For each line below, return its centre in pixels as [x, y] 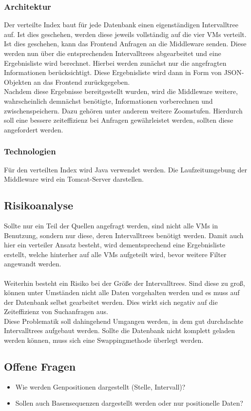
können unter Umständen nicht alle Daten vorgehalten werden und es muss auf [122, 292]
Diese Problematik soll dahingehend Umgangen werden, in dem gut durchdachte [124, 321]
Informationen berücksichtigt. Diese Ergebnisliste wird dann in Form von [113, 72]
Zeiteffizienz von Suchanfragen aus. [56, 311]
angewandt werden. [33, 264]
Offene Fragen [40, 366]
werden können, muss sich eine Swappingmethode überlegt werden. [104, 340]
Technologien [30, 151]
